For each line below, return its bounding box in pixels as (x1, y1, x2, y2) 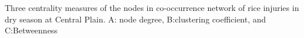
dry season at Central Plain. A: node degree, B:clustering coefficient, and (5, 13, 266, 25)
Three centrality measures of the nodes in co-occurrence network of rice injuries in (5, 2, 299, 13)
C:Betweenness (5, 24, 58, 36)
